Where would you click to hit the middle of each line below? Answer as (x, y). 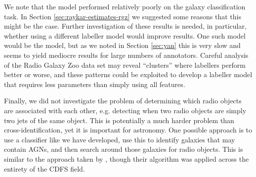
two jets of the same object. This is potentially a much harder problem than (119, 120)
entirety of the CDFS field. (44, 168)
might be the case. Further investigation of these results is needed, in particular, (125, 26)
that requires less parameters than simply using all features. (95, 84)
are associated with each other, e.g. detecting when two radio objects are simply (125, 110)
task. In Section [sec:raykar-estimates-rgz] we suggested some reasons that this (123, 16)
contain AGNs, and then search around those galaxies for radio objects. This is (124, 149)
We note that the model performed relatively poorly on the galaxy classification (125, 6)
